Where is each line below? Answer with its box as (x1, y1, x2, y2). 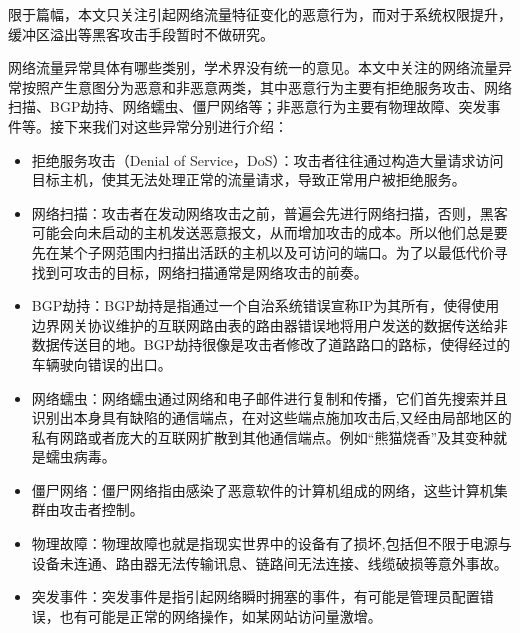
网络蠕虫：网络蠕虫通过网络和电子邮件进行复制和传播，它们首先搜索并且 (31, 387, 508, 408)
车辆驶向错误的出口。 (31, 353, 172, 374)
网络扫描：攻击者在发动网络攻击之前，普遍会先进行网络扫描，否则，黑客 (31, 202, 508, 223)
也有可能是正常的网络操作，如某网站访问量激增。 (59, 605, 382, 626)
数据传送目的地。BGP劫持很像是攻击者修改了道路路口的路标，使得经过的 (31, 334, 511, 355)
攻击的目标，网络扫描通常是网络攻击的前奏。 (73, 261, 368, 282)
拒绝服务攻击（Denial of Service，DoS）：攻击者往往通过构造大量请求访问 (31, 149, 504, 170)
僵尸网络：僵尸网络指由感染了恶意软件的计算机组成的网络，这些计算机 (31, 479, 494, 500)
